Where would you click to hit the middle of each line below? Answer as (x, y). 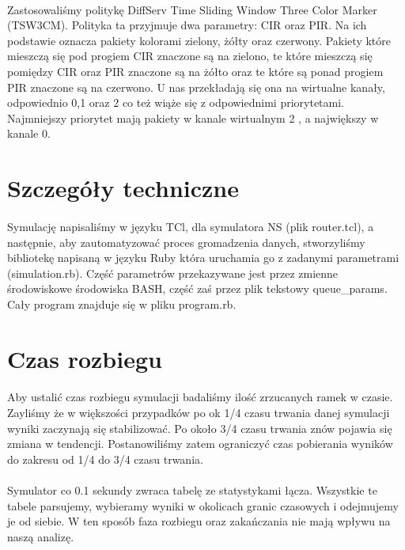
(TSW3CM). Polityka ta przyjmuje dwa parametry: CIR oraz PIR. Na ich (187, 25)
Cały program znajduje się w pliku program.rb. (122, 303)
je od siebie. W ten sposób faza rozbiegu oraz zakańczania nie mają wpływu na (199, 521)
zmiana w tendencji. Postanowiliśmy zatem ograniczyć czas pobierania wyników (200, 444)
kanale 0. (29, 133)
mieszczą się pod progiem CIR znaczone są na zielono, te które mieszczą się (190, 56)
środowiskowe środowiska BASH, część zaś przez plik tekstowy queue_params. (197, 288)
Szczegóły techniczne (123, 188)
